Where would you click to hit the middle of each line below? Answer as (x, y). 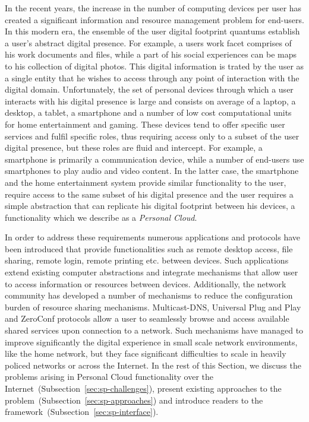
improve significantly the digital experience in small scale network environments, (151, 342)
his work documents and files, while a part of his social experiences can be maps (151, 54)
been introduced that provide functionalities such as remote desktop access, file (149, 248)
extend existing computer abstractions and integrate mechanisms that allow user (152, 272)
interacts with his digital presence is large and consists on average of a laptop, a (150, 101)
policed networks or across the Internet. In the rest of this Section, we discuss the (153, 365)
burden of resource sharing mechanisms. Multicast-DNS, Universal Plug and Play (153, 307)
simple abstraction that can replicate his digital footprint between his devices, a (150, 206)
